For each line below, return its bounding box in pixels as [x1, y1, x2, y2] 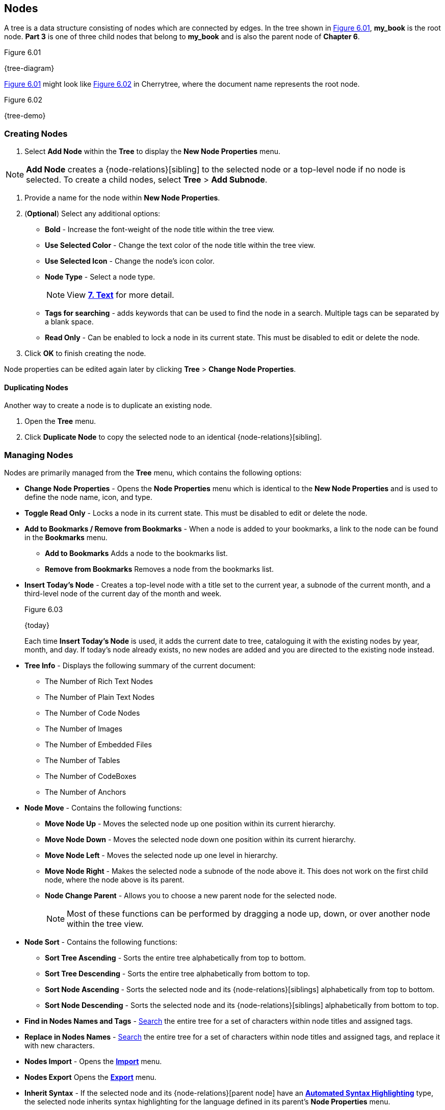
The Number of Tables [45, 756, 120, 765]
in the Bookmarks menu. [24, 533, 108, 542]
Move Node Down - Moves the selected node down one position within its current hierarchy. [45, 835, 356, 844]
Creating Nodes [4, 128, 68, 139]
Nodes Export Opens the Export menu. [24, 1073, 156, 1082]
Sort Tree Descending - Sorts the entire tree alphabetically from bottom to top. [45, 969, 310, 978]
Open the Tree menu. [24, 417, 96, 426]
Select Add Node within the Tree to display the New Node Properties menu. [24, 147, 280, 156]
